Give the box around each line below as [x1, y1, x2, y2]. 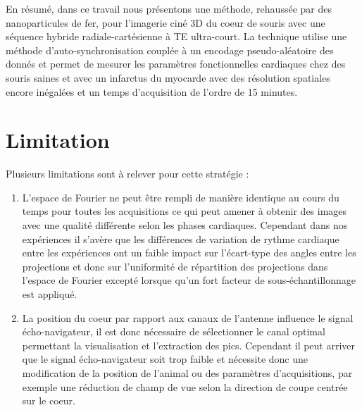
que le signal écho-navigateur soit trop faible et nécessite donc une [22, 352, 308, 366]
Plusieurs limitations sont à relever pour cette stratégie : [6, 166, 249, 181]
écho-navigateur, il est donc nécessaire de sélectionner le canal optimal [22, 324, 325, 339]
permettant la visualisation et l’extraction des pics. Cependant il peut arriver [22, 337, 356, 352]
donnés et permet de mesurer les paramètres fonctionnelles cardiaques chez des [6, 56, 346, 71]
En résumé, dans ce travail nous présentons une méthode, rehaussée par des [6, 1, 332, 15]
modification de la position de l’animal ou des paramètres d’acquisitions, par [22, 366, 353, 380]
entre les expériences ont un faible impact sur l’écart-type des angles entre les [22, 245, 356, 260]
